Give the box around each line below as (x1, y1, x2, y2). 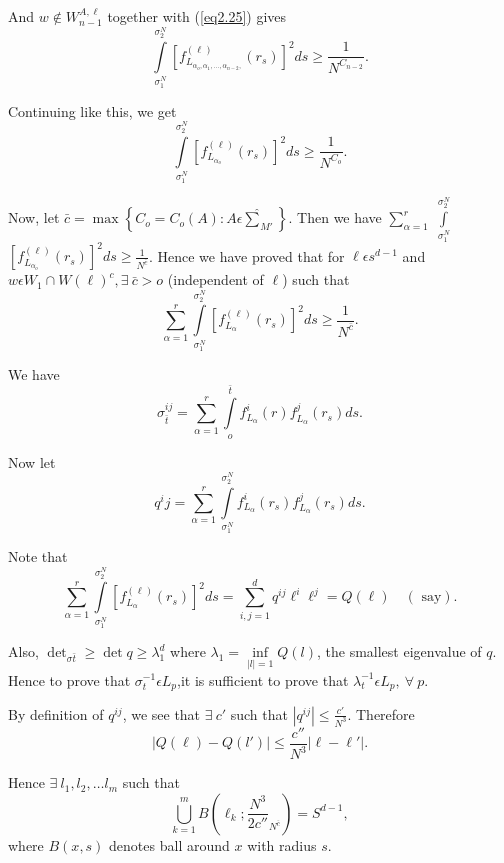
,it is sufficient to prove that (177, 669, 349, 690)
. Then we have (288, 207, 382, 228)
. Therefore (347, 703, 415, 724)
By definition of (8, 703, 104, 724)
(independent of (167, 269, 264, 290)
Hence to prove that (8, 669, 131, 690)
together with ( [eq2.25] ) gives (107, 6, 287, 26)
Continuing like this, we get (8, 100, 177, 121)
